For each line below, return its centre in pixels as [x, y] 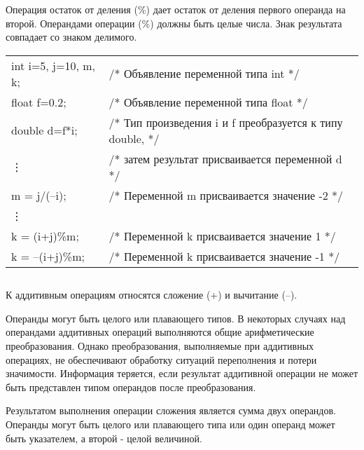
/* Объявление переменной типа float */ [208, 102]
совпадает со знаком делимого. [71, 37]
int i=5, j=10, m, [54, 65]
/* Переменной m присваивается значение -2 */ [226, 195]
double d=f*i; [44, 130]
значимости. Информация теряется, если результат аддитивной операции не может [182, 373]
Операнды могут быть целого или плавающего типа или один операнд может [170, 424]
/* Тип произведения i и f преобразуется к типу [226, 122]
